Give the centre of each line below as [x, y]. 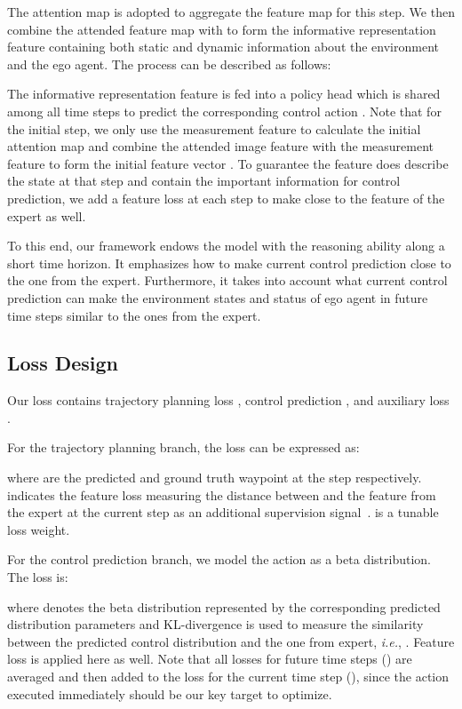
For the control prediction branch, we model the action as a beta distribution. [219, 559]
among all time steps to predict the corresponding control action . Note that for [224, 111]
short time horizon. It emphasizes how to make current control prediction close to [229, 263]
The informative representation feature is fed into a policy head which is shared [224, 94]
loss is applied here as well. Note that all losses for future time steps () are [210, 659]
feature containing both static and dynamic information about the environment [223, 47]
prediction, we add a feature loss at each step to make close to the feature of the [226, 198]
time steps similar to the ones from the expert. [134, 315]
